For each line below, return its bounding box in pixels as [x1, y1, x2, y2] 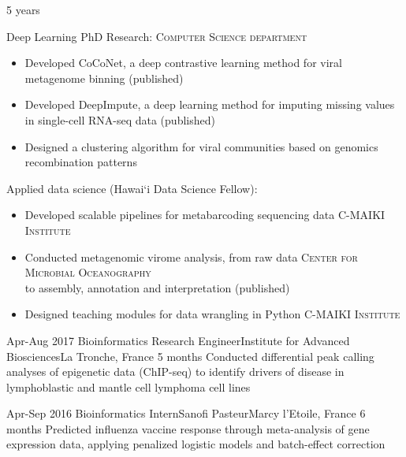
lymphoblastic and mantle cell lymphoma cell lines [6, 378, 251, 395]
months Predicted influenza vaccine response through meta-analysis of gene [6, 420, 370, 437]
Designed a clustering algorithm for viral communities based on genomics [24, 138, 378, 154]
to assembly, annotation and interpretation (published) [24, 279, 290, 295]
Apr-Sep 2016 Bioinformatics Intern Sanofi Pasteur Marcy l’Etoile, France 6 [6, 405, 366, 422]
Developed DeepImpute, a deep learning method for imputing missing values [24, 96, 395, 113]
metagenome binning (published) [24, 69, 184, 86]
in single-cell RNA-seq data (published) [24, 111, 215, 128]
